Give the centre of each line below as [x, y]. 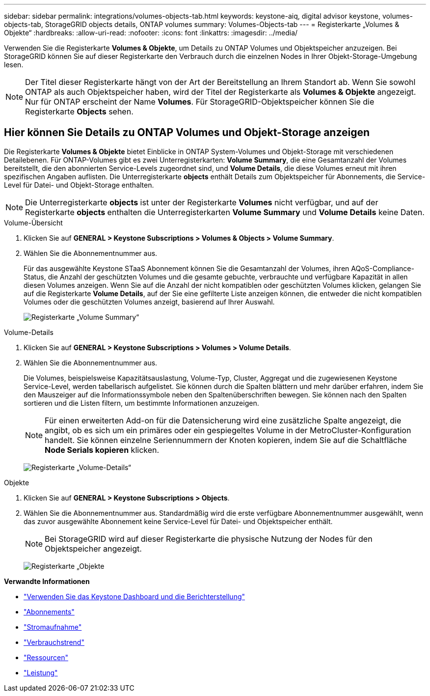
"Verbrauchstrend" [54, 642]
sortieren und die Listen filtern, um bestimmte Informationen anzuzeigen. [141, 403]
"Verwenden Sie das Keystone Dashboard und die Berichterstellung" [134, 596]
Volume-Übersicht [33, 223]
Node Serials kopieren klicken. [102, 450]
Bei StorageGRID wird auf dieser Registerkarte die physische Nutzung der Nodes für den [209, 539]
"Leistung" [41, 672]
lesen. [14, 65]
